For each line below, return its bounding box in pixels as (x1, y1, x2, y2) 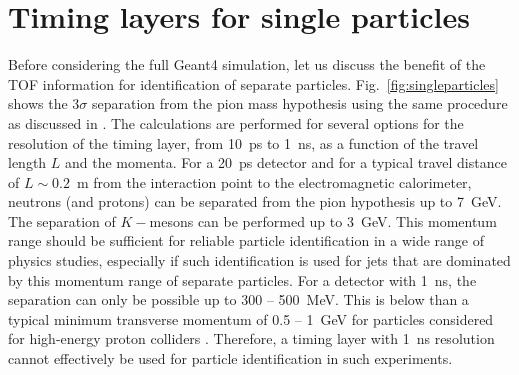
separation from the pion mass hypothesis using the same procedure (91, 93, 508, 114)
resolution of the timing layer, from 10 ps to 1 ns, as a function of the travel (8, 132, 479, 153)
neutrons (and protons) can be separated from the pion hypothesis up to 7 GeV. (8, 191, 502, 212)
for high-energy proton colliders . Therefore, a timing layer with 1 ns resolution (8, 328, 495, 349)
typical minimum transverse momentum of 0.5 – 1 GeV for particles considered (8, 308, 494, 329)
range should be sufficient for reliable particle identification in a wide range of (8, 230, 484, 251)
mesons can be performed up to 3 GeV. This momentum (149, 210, 497, 231)
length (8, 152, 47, 173)
